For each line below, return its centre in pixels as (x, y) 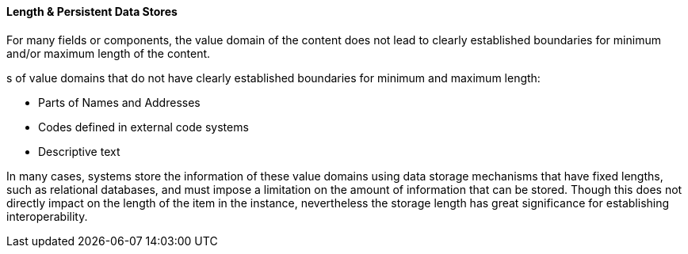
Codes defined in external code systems (143, 127)
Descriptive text (79, 151)
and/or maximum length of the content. (109, 53)
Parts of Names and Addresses (119, 102)
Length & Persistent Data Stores (92, 11)
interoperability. (47, 216)
